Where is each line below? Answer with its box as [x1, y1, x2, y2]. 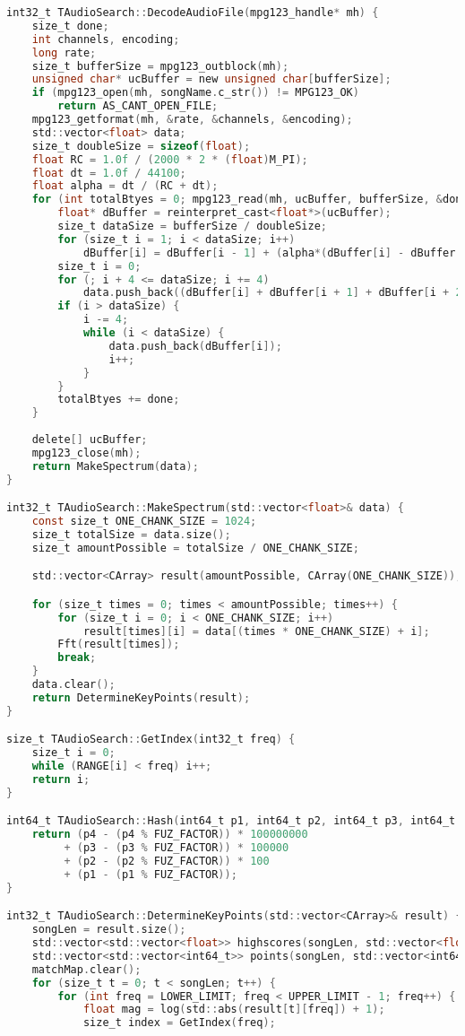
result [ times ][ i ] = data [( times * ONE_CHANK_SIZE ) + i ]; [82, 624, 430, 638]
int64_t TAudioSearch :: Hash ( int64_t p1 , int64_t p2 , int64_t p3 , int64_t [6, 814, 456, 828]
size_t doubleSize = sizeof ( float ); [31, 139, 251, 152]
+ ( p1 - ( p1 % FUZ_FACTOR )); [64, 867, 237, 881]
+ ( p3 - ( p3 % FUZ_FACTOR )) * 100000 [64, 841, 289, 855]
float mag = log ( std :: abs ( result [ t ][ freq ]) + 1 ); [82, 1003, 385, 1016]
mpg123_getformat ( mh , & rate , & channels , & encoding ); [31, 113, 353, 126]
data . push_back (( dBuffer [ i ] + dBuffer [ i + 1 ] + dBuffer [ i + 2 [82, 286, 462, 300]
